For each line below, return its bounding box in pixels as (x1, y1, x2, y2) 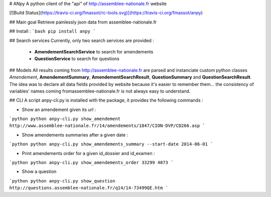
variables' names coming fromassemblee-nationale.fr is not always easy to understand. (9, 88, 191, 94)
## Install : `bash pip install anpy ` (9, 28, 96, 34)
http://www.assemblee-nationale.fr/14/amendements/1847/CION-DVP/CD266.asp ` (9, 123, 205, 128)
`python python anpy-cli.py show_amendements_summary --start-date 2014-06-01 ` (9, 141, 213, 147)
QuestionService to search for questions (34, 55, 120, 62)
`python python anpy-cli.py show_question (9, 178, 115, 183)
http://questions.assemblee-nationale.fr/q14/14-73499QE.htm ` (9, 185, 168, 191)
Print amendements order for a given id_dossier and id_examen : (22, 150, 155, 156)
